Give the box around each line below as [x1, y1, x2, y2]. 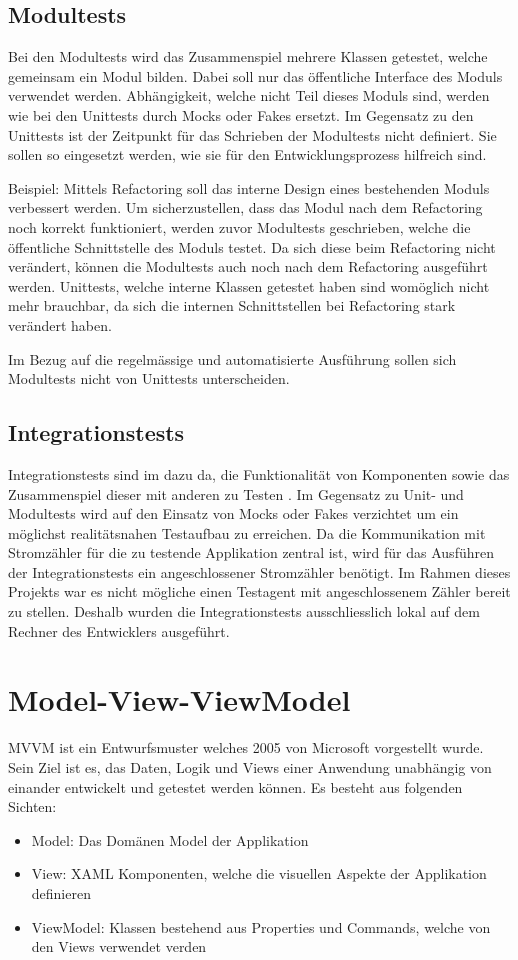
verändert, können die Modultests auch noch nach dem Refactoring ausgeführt [8, 256, 488, 277]
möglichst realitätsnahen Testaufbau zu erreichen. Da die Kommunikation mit [8, 522, 486, 543]
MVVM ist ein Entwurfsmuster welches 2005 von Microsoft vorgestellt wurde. [8, 737, 484, 758]
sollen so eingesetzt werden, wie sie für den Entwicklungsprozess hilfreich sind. [8, 144, 487, 165]
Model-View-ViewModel [8, 679, 351, 720]
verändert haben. [8, 314, 112, 335]
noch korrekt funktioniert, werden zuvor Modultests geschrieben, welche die [8, 216, 471, 237]
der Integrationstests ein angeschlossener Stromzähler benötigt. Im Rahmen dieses [8, 561, 511, 582]
